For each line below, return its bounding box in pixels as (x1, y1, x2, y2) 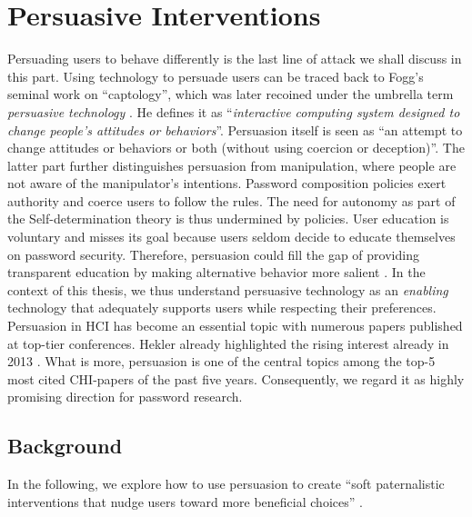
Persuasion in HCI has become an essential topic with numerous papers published (7, 316, 463, 335)
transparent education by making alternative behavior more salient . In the (7, 263, 426, 282)
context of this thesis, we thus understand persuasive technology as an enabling (7, 280, 448, 299)
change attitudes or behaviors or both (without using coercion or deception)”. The (7, 138, 465, 157)
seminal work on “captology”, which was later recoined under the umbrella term (7, 85, 454, 104)
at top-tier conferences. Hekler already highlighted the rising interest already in (7, 333, 449, 353)
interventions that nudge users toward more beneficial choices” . (7, 492, 363, 511)
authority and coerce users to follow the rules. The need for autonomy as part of (7, 191, 456, 210)
